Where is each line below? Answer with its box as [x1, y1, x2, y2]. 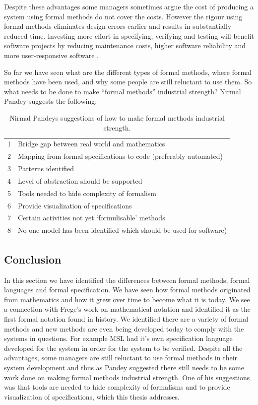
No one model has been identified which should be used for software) [18, 225, 227, 235]
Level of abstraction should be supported [18, 175, 142, 186]
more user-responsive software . [4, 50, 99, 60]
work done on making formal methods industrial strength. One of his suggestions [4, 372, 250, 382]
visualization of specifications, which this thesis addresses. [4, 391, 180, 402]
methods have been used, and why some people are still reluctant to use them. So [4, 76, 252, 87]
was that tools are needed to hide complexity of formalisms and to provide [4, 382, 230, 392]
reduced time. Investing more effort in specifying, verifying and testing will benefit [4, 30, 255, 41]
